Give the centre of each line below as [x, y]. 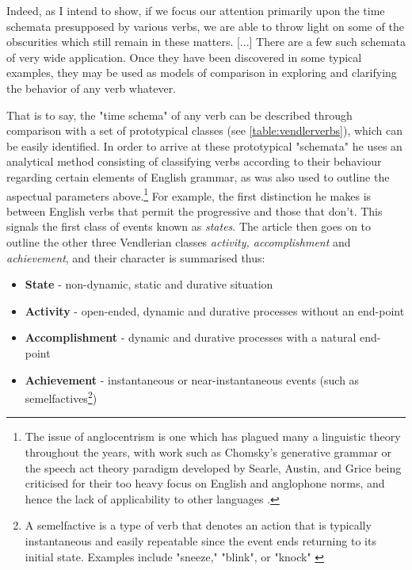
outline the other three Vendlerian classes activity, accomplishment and [179, 241]
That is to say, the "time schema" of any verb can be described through [179, 115]
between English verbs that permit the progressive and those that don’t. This [195, 210]
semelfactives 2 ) [61, 397]
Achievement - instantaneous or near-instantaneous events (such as [192, 379]
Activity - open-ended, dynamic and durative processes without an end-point [215, 310]
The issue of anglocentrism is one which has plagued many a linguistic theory [213, 436]
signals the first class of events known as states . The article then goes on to [189, 226]
